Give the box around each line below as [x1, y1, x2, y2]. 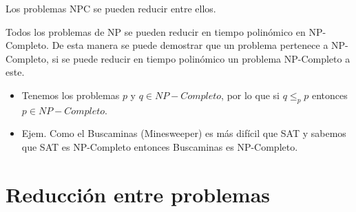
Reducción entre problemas [6, 180, 271, 208]
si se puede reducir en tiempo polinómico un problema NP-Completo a [52, 51, 350, 65]
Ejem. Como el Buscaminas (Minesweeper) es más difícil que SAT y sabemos [21, 126, 346, 140]
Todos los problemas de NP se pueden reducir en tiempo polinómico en [6, 24, 306, 39]
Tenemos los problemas [21, 87, 120, 102]
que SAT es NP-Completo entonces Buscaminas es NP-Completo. [21, 139, 298, 153]
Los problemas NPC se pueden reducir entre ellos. [6, 1, 216, 15]
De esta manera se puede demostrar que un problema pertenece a [52, 38, 328, 52]
